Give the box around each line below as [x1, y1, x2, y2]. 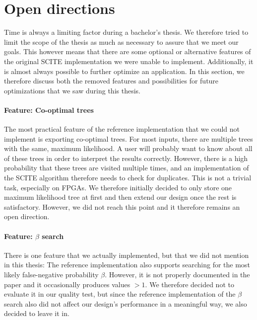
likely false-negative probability [4, 269, 99, 279]
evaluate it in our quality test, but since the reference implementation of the [4, 289, 236, 299]
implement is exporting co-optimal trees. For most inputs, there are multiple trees [4, 133, 253, 144]
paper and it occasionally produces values [4, 279, 130, 289]
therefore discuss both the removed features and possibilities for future [4, 76, 219, 86]
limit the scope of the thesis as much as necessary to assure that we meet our [4, 36, 239, 47]
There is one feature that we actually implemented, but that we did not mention [4, 249, 249, 260]
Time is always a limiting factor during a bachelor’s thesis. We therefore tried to [4, 27, 249, 37]
